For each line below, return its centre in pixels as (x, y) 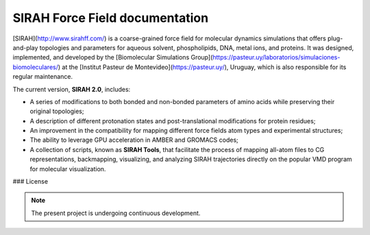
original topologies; (57, 111)
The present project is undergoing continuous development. (116, 213)
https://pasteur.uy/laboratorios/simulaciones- (276, 58)
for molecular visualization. (68, 169)
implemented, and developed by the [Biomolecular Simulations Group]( (113, 58)
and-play (25, 47)
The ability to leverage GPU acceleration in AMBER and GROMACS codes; (134, 140)
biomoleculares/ (35, 67)
